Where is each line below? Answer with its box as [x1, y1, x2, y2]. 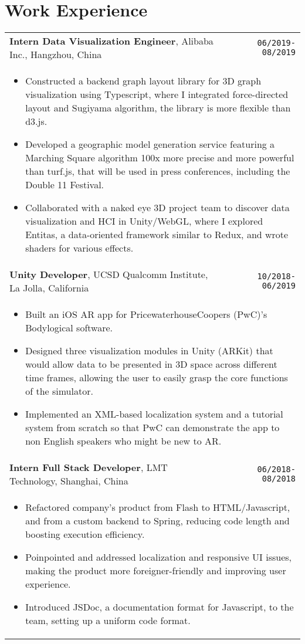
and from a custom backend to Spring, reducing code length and [25, 514, 290, 528]
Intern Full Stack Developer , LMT [9, 460, 168, 474]
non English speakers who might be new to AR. [25, 434, 222, 448]
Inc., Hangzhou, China [9, 48, 102, 62]
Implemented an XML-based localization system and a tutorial [25, 407, 283, 421]
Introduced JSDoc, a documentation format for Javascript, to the [25, 600, 294, 614]
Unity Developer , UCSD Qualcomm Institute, [9, 267, 208, 282]
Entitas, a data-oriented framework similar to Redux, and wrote [25, 228, 289, 242]
